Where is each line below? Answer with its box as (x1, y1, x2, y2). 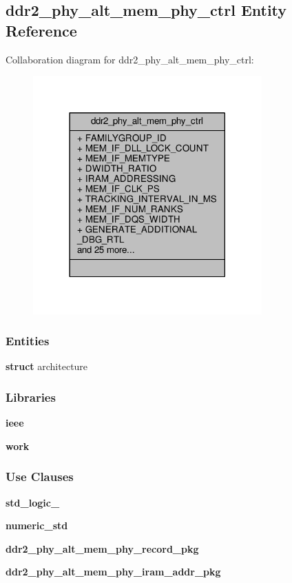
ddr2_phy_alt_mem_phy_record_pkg (6, 541, 199, 555)
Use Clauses (6, 468, 74, 485)
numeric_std (6, 518, 68, 533)
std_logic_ (6, 495, 60, 509)
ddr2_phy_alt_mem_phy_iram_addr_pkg (6, 564, 221, 579)
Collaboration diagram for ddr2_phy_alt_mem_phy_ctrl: (6, 52, 254, 66)
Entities (6, 332, 50, 349)
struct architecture (6, 359, 88, 374)
